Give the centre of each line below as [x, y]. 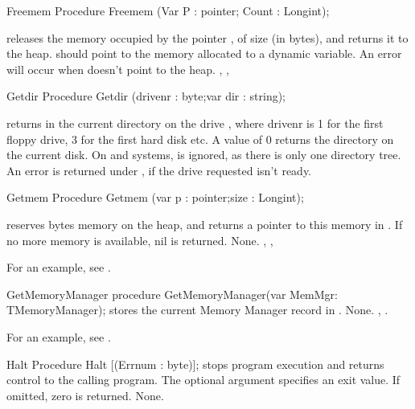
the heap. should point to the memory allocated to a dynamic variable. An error [204, 53]
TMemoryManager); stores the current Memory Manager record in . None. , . [197, 310]
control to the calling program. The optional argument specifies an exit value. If [203, 380]
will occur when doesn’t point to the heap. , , [118, 69]
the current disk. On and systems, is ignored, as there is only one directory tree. [204, 155]
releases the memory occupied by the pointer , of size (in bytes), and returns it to [207, 37]
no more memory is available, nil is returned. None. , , [140, 240]
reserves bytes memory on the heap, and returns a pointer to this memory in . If [205, 224]
